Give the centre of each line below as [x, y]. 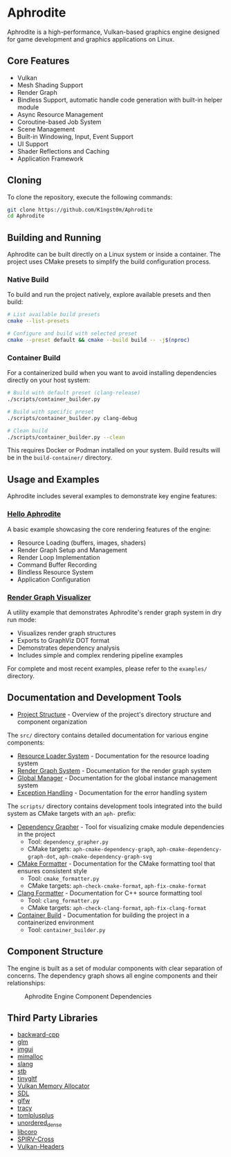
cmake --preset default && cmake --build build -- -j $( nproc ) [99, 340]
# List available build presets [54, 315]
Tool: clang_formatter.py [63, 900]
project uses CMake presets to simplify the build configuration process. [109, 262]
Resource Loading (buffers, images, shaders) [82, 543]
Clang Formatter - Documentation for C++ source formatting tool [110, 893]
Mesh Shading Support [50, 85]
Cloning [25, 180]
